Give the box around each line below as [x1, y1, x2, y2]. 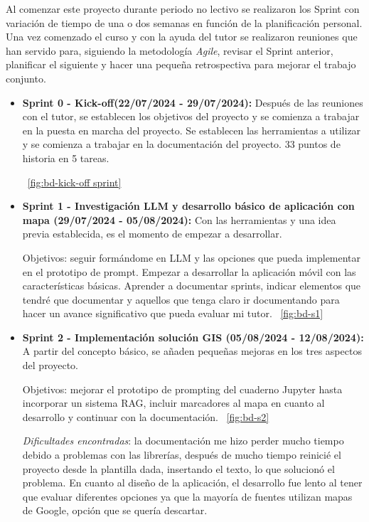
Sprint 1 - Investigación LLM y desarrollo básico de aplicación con [22, 198, 355, 213]
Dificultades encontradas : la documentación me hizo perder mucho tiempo [22, 433, 344, 448]
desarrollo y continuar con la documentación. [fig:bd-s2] [22, 409, 269, 424]
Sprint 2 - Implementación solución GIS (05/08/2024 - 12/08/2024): [22, 329, 364, 344]
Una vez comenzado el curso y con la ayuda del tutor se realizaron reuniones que [6, 29, 358, 44]
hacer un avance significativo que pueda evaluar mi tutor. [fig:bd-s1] [22, 306, 323, 321]
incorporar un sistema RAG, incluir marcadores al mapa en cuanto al [22, 395, 325, 410]
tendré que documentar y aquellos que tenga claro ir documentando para [22, 292, 340, 307]
